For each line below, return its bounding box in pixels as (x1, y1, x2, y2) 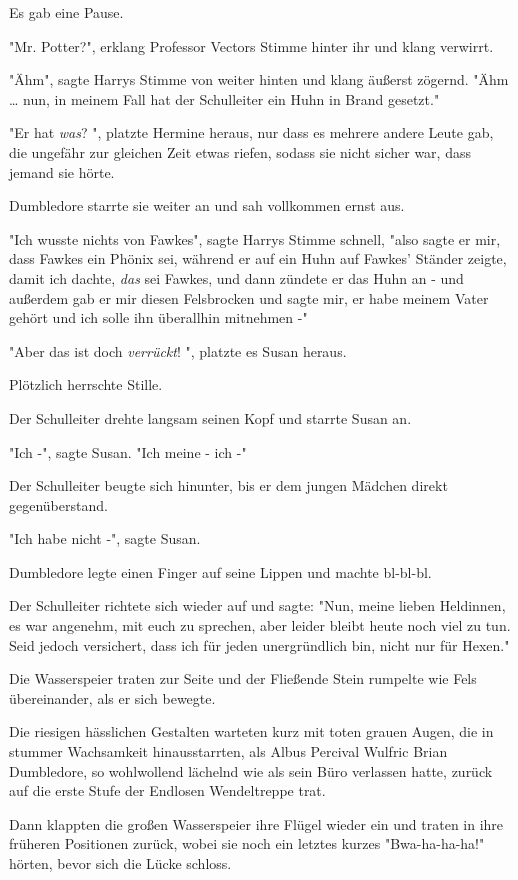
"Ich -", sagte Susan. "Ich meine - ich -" (9, 441, 247, 462)
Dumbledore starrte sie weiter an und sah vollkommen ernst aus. (9, 195, 405, 216)
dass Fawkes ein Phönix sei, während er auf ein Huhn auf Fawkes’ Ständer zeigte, (9, 248, 507, 269)
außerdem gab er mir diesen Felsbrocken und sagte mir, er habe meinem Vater (9, 287, 489, 308)
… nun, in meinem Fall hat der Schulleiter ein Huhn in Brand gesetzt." (9, 88, 440, 109)
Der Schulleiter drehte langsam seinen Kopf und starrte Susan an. (9, 407, 412, 428)
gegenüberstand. (9, 494, 108, 515)
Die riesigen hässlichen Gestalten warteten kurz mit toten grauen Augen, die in (9, 721, 494, 742)
